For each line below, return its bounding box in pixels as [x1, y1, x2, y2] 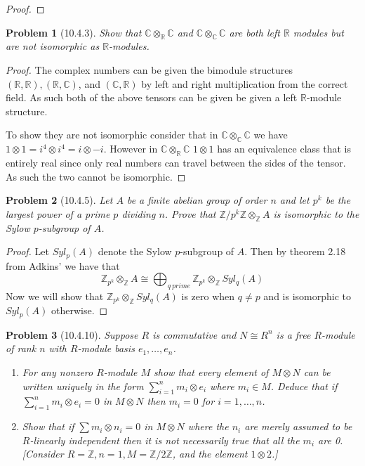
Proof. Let [6, 244, 49, 259]
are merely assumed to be [244, 419, 352, 434]
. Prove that [164, 206, 216, 221]
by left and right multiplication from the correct [141, 76, 348, 91]
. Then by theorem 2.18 [244, 244, 346, 259]
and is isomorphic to [263, 288, 352, 303]
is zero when [181, 288, 235, 303]
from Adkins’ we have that [6, 258, 120, 273]
